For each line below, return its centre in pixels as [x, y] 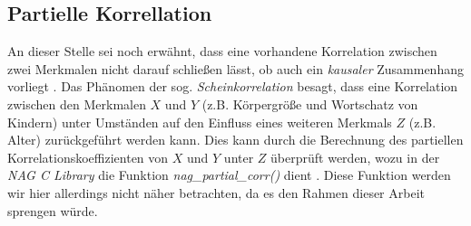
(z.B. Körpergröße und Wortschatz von [310, 104]
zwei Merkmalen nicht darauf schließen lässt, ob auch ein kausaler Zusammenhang [235, 68]
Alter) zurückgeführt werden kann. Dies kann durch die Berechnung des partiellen [235, 140]
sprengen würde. [53, 210]
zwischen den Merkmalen [77, 104]
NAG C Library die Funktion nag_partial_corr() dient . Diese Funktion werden [229, 175]
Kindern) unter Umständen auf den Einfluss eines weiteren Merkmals [200, 122]
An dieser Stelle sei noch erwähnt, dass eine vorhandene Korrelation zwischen [222, 51]
